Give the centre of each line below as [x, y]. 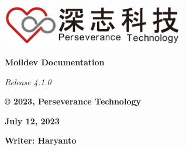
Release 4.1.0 [28, 81]
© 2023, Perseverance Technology [73, 101]
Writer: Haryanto [41, 140]
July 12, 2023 [32, 121]
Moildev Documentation [55, 62]
